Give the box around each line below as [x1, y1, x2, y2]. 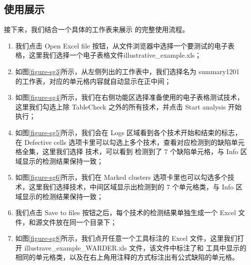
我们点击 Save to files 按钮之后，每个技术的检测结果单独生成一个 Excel [15, 207, 236, 218]
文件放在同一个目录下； [42, 217, 117, 227]
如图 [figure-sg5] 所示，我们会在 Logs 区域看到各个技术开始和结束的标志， [15, 127, 242, 137]
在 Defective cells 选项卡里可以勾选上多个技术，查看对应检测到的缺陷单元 [15, 137, 245, 147]
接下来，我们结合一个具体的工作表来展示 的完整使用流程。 [4, 24, 189, 34]
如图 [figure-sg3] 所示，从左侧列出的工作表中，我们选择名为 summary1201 [15, 66, 240, 76]
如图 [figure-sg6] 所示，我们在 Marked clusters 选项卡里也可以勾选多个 [15, 172, 228, 182]
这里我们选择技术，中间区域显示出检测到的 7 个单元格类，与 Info [29, 181, 234, 191]
